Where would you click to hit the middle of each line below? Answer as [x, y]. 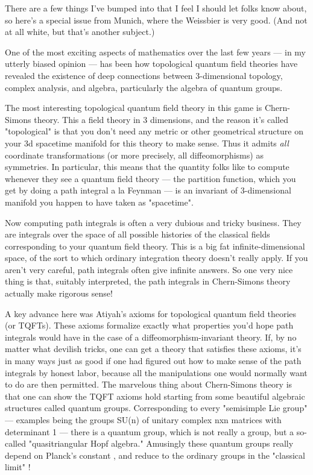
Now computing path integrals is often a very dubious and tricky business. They [153, 222]
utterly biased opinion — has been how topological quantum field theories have [151, 64]
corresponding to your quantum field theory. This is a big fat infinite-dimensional [155, 246]
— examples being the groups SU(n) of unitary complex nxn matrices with [143, 420]
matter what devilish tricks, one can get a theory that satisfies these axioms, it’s [153, 349]
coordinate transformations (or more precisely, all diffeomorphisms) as [134, 155]
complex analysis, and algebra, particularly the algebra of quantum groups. [144, 87]
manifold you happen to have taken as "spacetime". [99, 202]
